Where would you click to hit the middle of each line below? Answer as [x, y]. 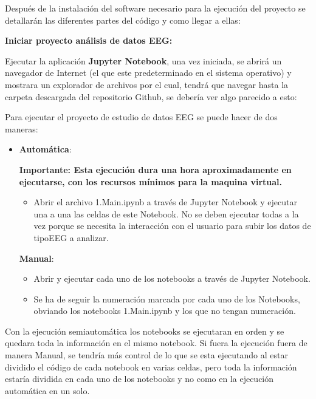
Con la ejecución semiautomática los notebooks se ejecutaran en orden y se [145, 331]
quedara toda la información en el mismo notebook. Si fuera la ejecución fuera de [156, 343]
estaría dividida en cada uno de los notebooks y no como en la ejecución [139, 379]
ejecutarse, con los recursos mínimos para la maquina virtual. [151, 181]
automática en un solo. [47, 390]
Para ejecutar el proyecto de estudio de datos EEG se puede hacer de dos [141, 117]
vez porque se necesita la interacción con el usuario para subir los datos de [172, 226]
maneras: [22, 128]
